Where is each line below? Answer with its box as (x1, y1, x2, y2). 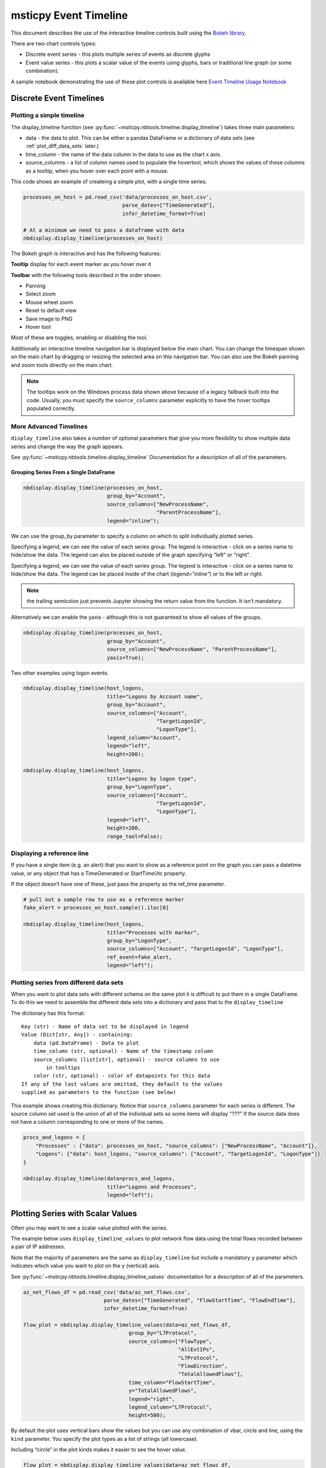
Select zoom (25, 291, 56, 298)
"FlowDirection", (178, 1363, 228, 1369)
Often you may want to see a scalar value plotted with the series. (11, 1224, 168, 1231)
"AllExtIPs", (178, 1346, 216, 1353)
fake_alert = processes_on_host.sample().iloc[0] (23, 904, 169, 911)
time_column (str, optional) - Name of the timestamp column (33, 1048, 214, 1055)
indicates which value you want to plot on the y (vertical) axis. (11, 1262, 161, 1270)
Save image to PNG (25, 315, 73, 322)
